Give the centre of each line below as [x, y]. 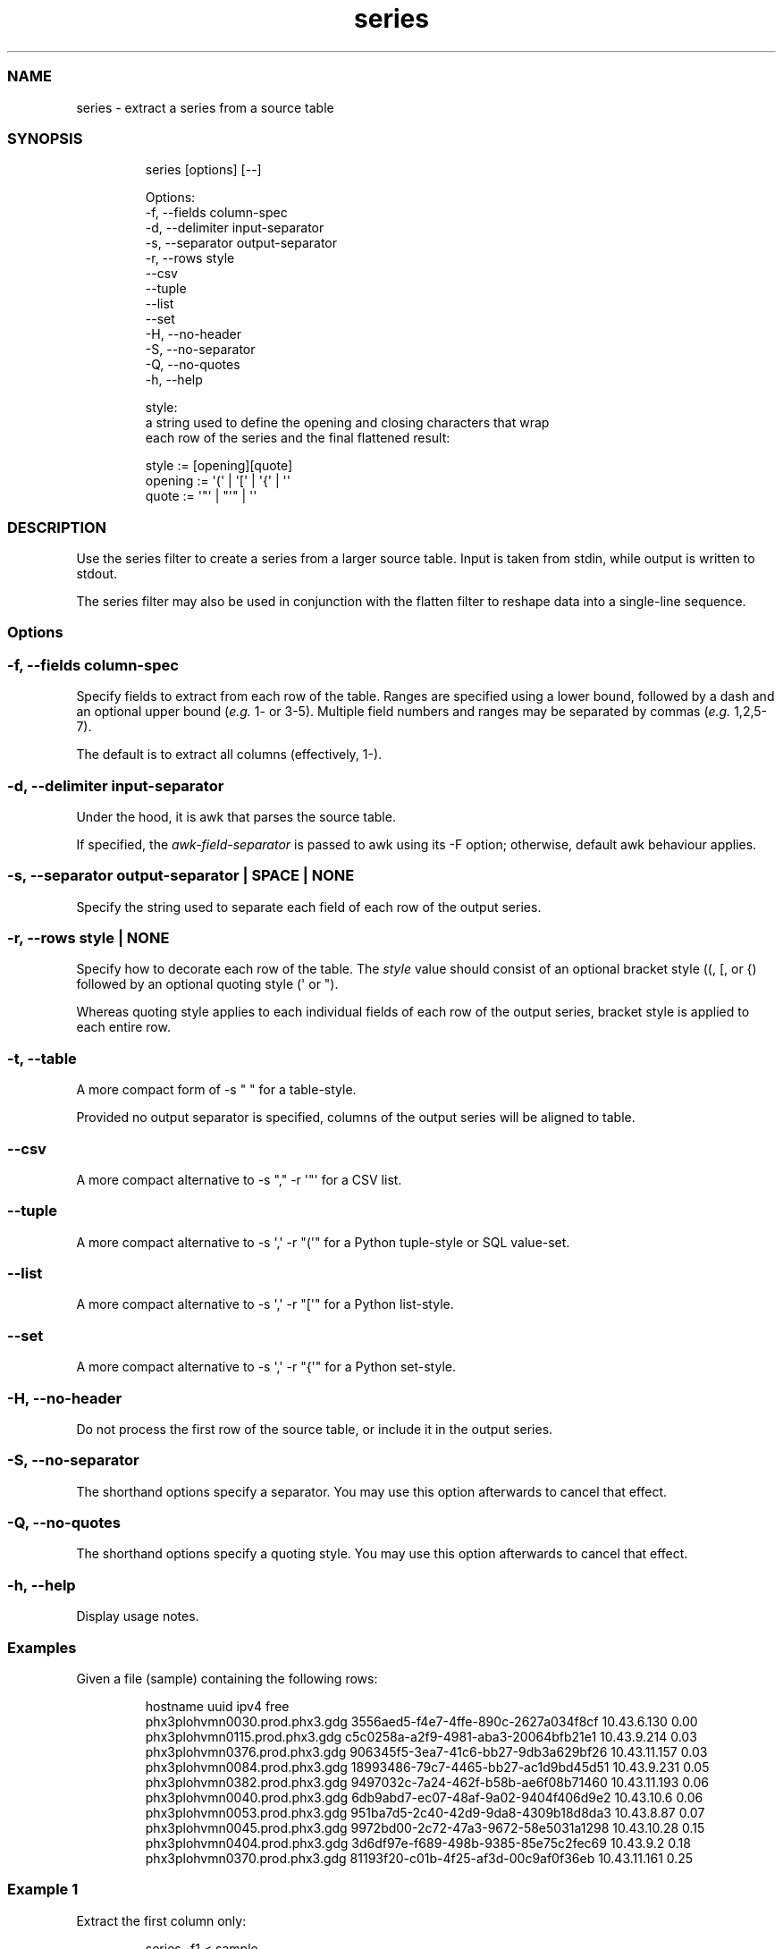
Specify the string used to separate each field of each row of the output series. [309, 907]
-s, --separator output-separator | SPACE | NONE [181, 876]
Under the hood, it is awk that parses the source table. [236, 816]
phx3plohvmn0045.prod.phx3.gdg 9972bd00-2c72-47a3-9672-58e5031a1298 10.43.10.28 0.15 [425, 1827]
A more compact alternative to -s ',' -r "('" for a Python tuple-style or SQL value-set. [323, 1242]
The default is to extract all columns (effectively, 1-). [229, 755]
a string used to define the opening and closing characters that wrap [347, 423]
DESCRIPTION [57, 527]
